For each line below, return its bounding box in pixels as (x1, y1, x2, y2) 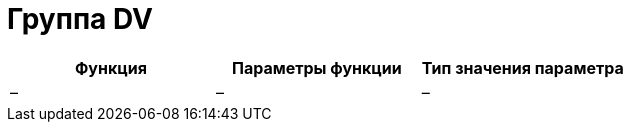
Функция (74, 57, 147, 78)
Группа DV (7, 2, 153, 36)
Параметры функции (231, 57, 402, 78)
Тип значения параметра (421, 57, 624, 78)
